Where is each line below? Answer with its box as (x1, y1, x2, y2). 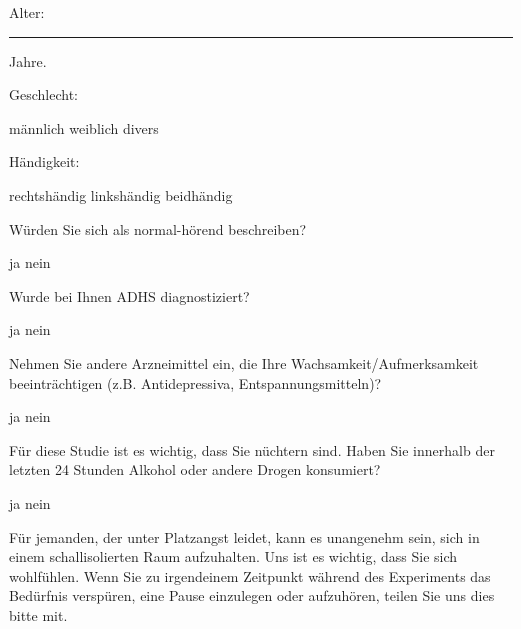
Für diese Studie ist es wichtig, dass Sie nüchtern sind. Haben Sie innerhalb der (9, 439, 495, 460)
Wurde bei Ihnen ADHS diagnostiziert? (9, 285, 250, 306)
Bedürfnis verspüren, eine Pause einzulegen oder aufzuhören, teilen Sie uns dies (9, 585, 495, 606)
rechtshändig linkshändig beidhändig (9, 184, 233, 205)
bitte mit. (9, 604, 68, 625)
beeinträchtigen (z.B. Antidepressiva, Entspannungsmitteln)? (9, 372, 382, 393)
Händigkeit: (9, 151, 80, 172)
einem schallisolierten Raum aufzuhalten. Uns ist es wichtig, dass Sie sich (9, 546, 458, 567)
